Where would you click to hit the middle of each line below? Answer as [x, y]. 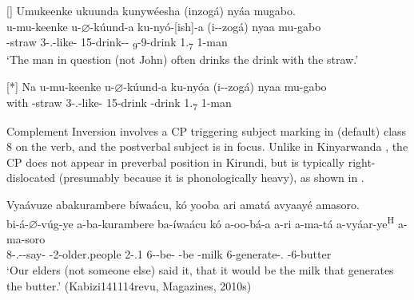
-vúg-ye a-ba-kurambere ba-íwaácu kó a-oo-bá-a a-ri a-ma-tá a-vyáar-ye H [216, 222]
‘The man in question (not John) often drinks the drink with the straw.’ [183, 59]
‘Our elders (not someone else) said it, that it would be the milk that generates [200, 270]
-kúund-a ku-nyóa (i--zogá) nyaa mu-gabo [225, 86]
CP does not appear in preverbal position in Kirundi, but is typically [175, 162]
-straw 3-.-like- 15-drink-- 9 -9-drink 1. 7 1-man [117, 43]
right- [362, 162]
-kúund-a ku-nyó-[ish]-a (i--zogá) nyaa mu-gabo [205, 26]
